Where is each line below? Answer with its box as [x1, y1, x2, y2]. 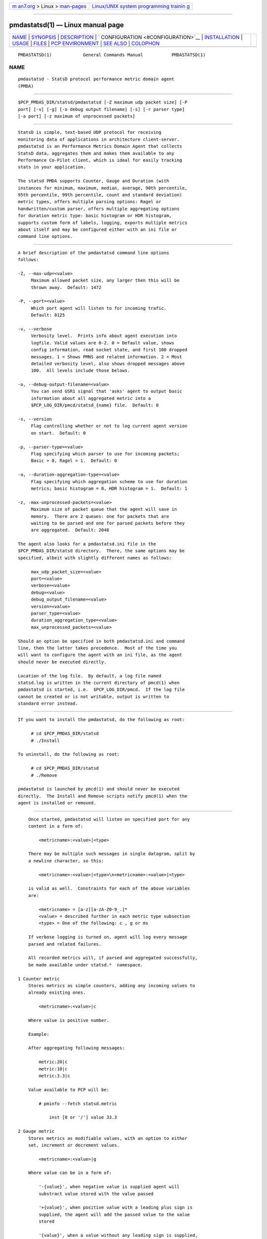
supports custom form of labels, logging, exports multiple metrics [18, 220, 187, 225]
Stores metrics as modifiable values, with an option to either [28, 1135, 187, 1141]
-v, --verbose [18, 326, 52, 332]
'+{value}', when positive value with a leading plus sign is [39, 1205, 193, 1210]
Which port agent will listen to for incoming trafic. [31, 305, 167, 311]
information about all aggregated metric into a [31, 395, 151, 401]
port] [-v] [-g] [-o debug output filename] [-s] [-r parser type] [18, 107, 185, 112]
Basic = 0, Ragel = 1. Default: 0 [31, 458, 117, 463]
